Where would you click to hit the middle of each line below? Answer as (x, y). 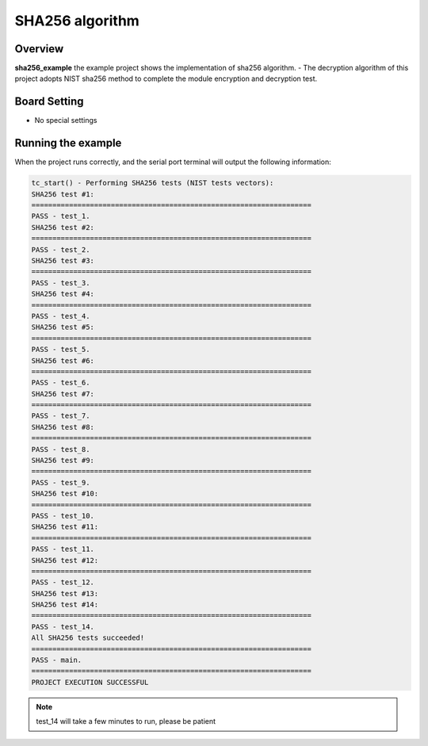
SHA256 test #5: (63, 327)
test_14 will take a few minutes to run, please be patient (126, 721)
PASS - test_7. (61, 416)
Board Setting (49, 102)
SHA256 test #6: (63, 360)
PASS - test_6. (61, 383)
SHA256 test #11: (65, 527)
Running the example (68, 143)
